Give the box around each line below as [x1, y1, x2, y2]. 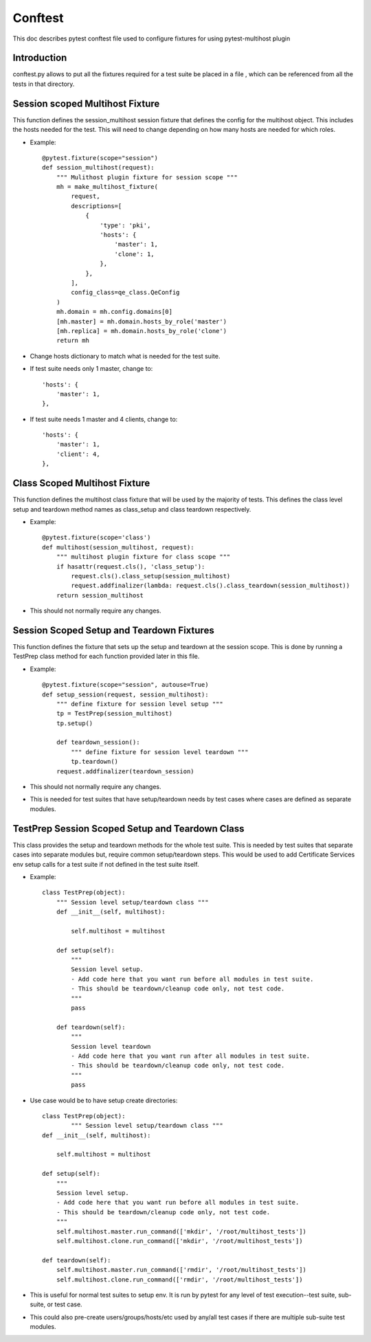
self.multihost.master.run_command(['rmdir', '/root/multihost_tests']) [56, 1266, 307, 1274]
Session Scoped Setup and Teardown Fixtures [12, 624, 214, 636]
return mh [56, 337, 89, 345]
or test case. [47, 1300, 82, 1308]
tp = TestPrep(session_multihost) [56, 709, 173, 718]
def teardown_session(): [56, 738, 140, 747]
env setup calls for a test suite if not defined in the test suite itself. [12, 860, 199, 868]
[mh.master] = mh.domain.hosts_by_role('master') [56, 317, 227, 326]
